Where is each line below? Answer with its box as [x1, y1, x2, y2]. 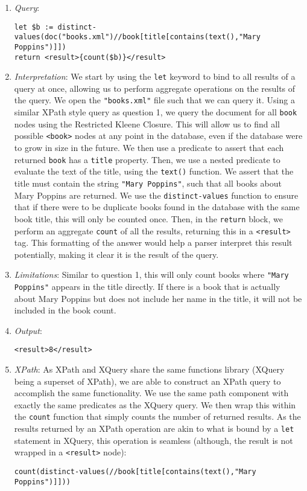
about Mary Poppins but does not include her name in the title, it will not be [14, 292, 302, 304]
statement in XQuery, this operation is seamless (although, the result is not [14, 434, 293, 446]
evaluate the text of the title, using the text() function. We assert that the [14, 165, 294, 178]
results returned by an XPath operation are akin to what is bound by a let [14, 422, 294, 435]
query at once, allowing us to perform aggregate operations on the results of [14, 82, 296, 94]
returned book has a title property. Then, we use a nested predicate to [14, 153, 280, 165]
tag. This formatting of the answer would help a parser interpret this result [14, 236, 293, 249]
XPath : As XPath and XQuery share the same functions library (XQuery [14, 363, 285, 376]
